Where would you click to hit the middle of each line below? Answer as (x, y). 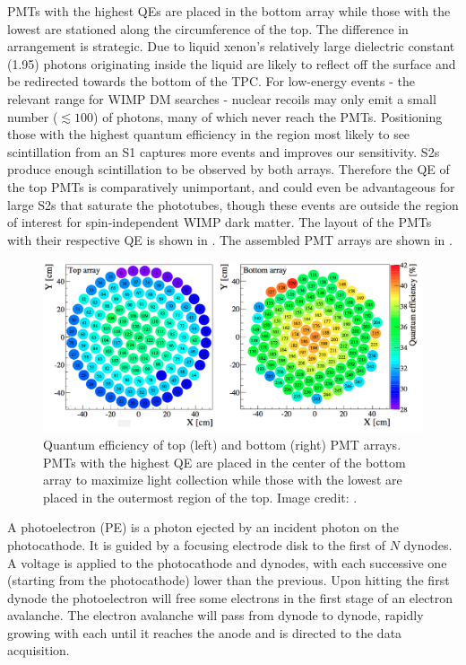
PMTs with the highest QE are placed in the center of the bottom (224, 462)
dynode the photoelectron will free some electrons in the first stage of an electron (230, 597)
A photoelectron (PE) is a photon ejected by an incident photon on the (203, 527)
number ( (33, 116)
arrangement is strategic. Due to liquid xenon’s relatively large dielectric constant (231, 46)
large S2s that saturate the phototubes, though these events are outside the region (233, 204)
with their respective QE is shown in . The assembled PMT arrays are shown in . (230, 239)
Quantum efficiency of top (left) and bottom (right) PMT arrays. (222, 444)
